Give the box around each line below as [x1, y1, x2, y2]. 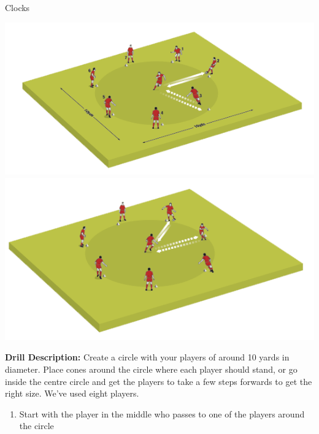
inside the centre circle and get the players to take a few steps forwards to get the [5, 375, 312, 387]
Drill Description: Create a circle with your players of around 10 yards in [5, 351, 290, 364]
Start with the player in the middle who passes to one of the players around [19, 407, 305, 420]
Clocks [5, 1, 30, 13]
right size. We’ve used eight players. [5, 387, 139, 400]
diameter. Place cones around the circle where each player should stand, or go [5, 362, 298, 375]
